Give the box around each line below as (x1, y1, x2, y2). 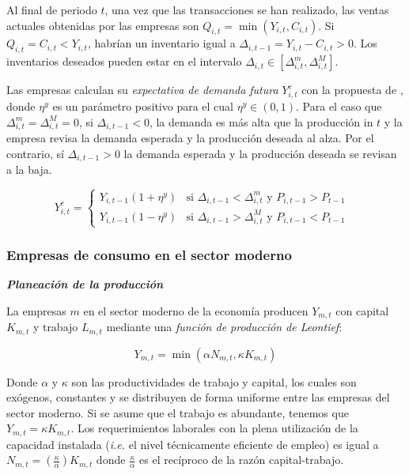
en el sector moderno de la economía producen (83, 302, 309, 319)
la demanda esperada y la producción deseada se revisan (123, 145, 397, 161)
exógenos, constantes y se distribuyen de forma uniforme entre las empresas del (6, 389, 390, 405)
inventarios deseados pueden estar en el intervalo (6, 53, 242, 70)
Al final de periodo (6, 2, 97, 17)
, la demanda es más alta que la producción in (149, 113, 373, 130)
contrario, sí (6, 145, 64, 161)
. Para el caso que (296, 97, 382, 114)
